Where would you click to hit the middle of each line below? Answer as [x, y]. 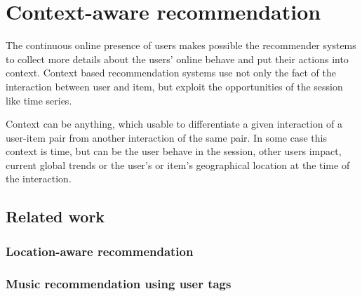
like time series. [39, 100]
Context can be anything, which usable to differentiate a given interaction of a [174, 124]
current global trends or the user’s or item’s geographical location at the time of [178, 164]
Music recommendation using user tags [119, 283]
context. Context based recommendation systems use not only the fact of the [171, 73]
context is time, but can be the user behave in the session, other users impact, [174, 151]
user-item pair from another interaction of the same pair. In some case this [166, 137]
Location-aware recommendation [100, 251]
